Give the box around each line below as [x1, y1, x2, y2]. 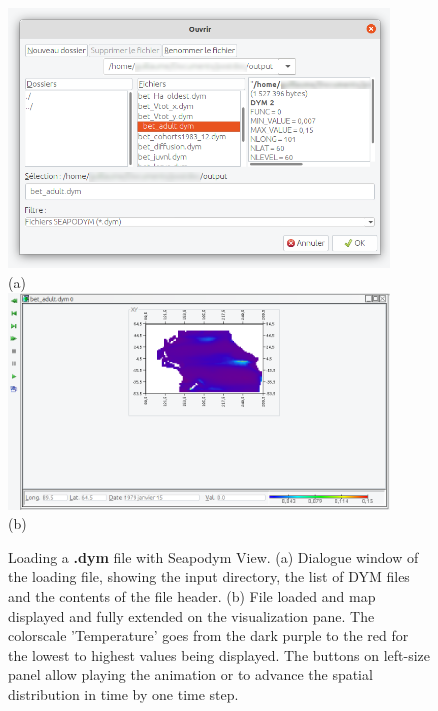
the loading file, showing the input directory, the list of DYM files [8, 566, 410, 587]
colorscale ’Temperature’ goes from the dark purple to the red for [8, 625, 409, 646]
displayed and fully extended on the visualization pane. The [8, 605, 375, 626]
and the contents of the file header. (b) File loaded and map [8, 586, 376, 607]
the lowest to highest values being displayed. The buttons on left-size [8, 644, 430, 665]
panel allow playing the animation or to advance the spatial [8, 664, 373, 685]
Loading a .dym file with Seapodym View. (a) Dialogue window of [8, 546, 419, 567]
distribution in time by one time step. [8, 684, 239, 704]
